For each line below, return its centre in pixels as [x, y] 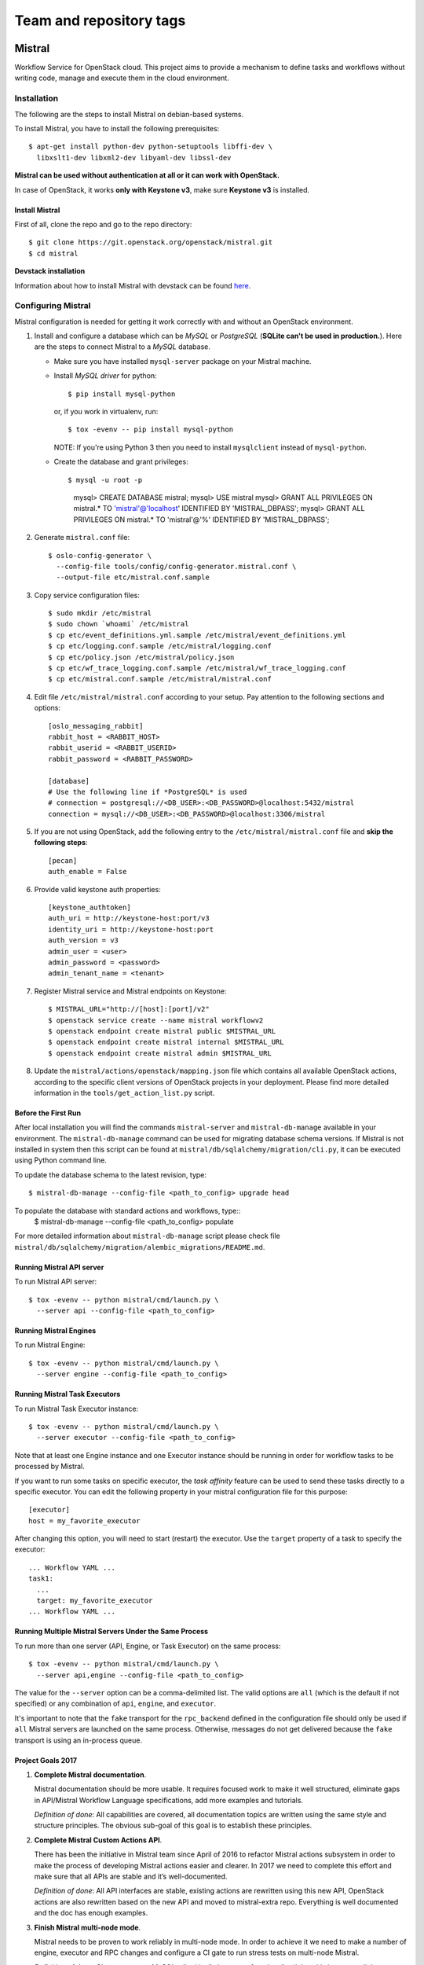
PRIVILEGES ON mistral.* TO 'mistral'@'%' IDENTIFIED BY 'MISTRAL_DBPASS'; [201, 520]
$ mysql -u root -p [105, 480]
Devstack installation [50, 271]
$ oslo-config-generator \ [100, 555]
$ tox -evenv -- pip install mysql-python [151, 430]
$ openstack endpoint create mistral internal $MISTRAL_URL [166, 1042]
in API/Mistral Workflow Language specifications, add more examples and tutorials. [169, 1800]
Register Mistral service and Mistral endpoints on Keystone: [130, 991]
